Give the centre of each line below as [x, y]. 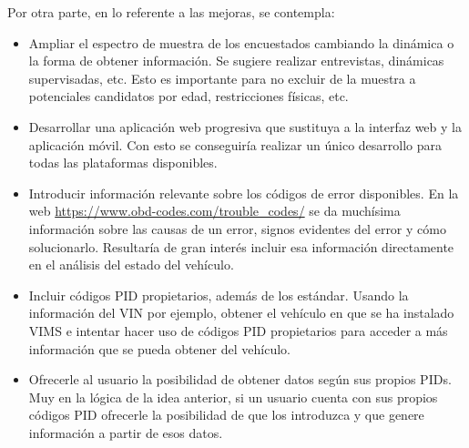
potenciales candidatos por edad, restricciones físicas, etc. [189, 96]
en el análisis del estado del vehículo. [131, 265]
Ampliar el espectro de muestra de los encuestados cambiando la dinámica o [241, 42]
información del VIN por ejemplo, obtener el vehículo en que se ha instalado [241, 313]
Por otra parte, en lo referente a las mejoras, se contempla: [171, 12]
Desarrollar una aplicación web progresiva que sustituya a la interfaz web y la [245, 126]
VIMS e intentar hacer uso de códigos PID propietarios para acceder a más [238, 330]
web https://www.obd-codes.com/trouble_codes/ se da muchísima [214, 211]
